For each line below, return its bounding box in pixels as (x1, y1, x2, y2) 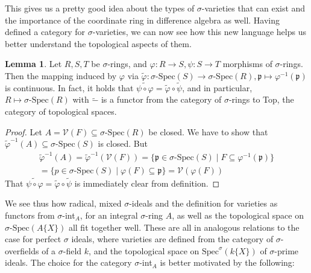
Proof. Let (5, 125, 42, 138)
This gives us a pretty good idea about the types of (5, 2, 195, 14)
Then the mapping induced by (5, 69, 117, 82)
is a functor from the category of (101, 93, 222, 106)
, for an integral (80, 208, 138, 221)
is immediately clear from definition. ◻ (74, 176, 220, 189)
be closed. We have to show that (148, 125, 268, 138)
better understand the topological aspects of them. (5, 37, 192, 50)
